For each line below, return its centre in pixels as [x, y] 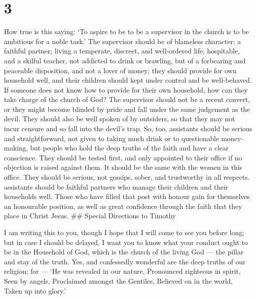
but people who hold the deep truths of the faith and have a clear [129, 148]
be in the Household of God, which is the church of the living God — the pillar [124, 252]
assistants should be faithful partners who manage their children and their [116, 186]
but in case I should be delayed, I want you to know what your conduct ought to [126, 242]
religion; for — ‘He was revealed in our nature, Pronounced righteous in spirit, [122, 271]
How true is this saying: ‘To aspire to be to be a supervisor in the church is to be [127, 31]
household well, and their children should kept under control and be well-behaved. [128, 80]
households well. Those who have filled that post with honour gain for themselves [127, 196]
